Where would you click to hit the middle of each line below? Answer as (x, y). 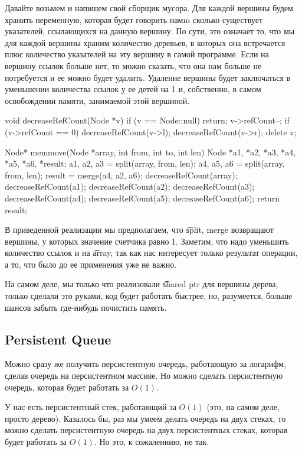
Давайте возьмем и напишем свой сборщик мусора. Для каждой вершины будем (149, 8)
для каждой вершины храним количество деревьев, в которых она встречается (145, 42)
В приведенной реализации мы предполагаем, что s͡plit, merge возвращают (139, 230)
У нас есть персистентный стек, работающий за (91, 407)
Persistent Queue (58, 339)
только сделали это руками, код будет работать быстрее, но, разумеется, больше (149, 296)
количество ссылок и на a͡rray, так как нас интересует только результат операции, (151, 253)
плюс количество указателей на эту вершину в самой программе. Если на (137, 54)
